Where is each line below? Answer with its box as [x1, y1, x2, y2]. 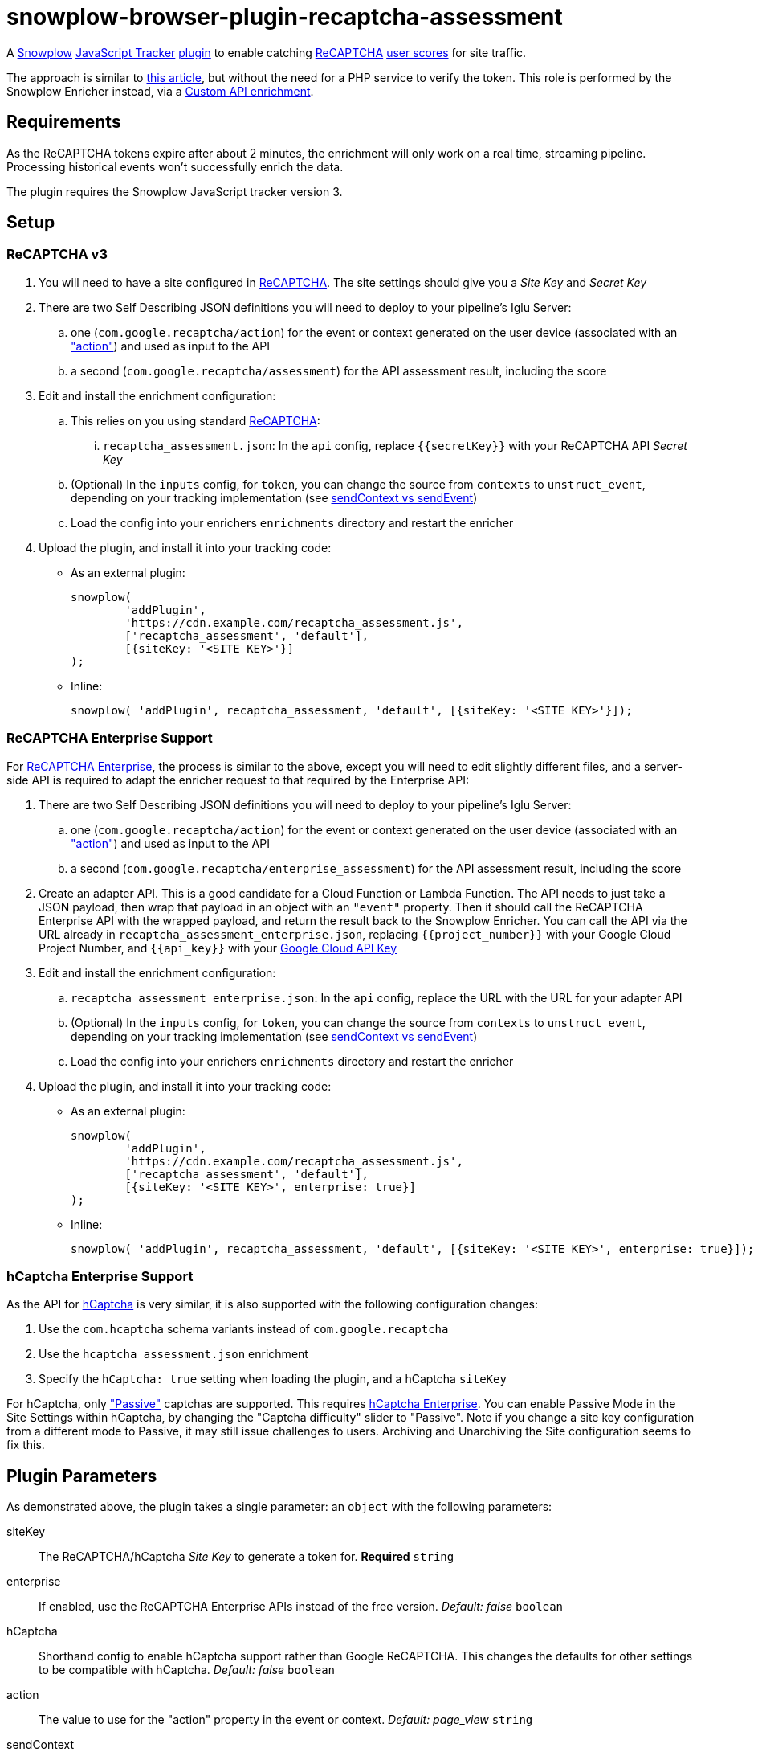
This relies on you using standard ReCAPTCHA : [71, 413, 320, 428]
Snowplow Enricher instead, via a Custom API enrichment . [6, 84, 314, 98]
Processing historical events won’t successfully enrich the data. [6, 159, 344, 174]
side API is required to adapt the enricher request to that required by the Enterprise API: [6, 772, 469, 787]
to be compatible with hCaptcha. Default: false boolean [39, 1663, 336, 1677]
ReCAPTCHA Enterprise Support [6, 730, 213, 747]
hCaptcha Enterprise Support [6, 1267, 194, 1284]
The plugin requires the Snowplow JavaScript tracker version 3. [6, 184, 343, 199]
